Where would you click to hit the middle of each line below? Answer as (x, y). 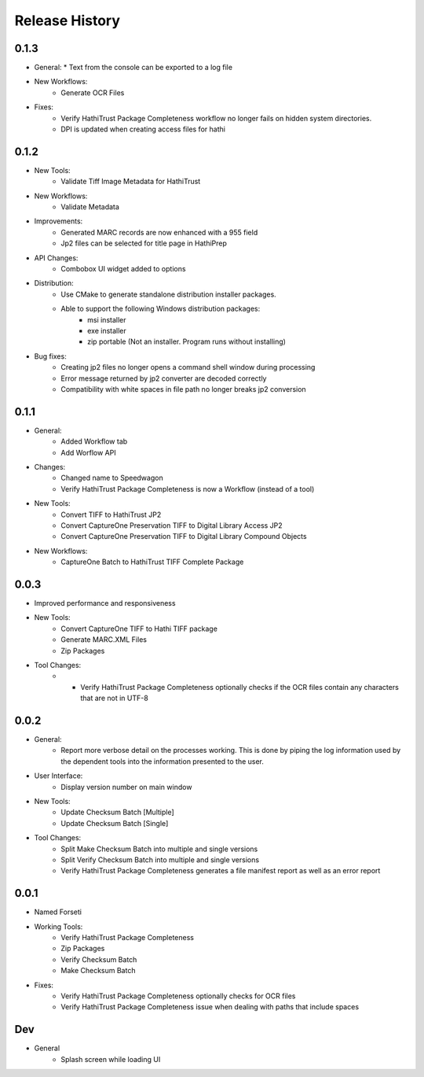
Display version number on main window (126, 787)
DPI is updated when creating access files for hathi (143, 129)
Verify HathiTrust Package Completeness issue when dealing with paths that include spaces (210, 1007)
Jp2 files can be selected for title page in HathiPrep (144, 243)
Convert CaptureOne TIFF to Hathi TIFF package (139, 629)
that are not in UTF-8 (114, 698)
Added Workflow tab (94, 441)
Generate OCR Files (93, 92)
